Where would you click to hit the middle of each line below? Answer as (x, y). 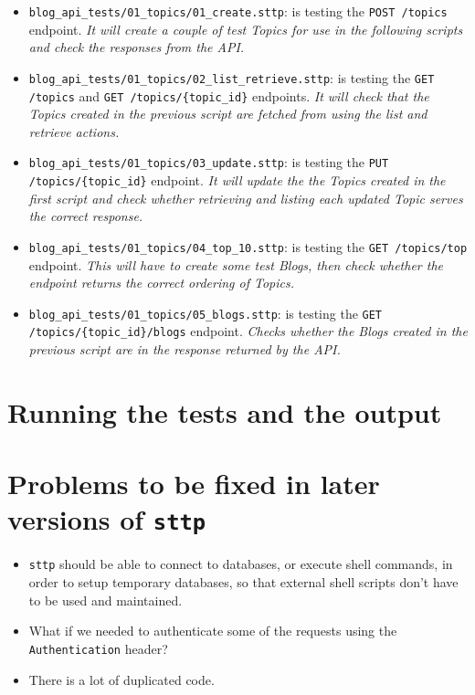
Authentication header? (98, 648)
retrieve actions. (74, 131)
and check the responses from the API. (137, 47)
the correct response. (86, 216)
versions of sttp (107, 519)
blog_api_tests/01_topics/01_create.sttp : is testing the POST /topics (238, 11)
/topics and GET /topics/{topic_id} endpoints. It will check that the (229, 95)
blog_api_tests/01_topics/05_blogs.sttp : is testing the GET (206, 313)
